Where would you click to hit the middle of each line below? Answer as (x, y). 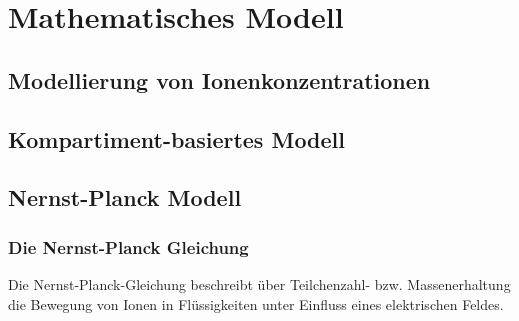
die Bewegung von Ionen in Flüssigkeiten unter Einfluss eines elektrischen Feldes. (256, 303)
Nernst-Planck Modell (125, 197)
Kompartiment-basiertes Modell (177, 138)
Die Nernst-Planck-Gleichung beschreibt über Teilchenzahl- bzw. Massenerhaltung (259, 283)
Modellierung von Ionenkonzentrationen (219, 79)
